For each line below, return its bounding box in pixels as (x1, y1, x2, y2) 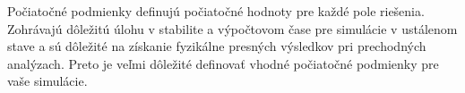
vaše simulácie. (7, 72, 88, 90)
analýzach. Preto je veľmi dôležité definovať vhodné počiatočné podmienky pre (7, 54, 439, 72)
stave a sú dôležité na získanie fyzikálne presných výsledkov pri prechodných (7, 37, 426, 55)
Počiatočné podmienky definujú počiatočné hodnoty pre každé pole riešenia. (7, 2, 425, 20)
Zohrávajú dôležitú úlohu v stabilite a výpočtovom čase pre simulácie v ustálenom (7, 19, 458, 38)
